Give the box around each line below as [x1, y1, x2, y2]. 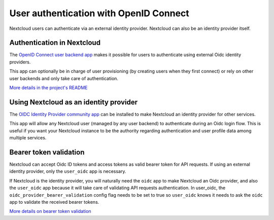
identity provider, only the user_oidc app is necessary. [9, 168, 126, 174]
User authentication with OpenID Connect [9, 8, 190, 19]
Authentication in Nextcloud [9, 39, 101, 47]
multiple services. [9, 135, 47, 141]
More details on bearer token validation [9, 208, 91, 214]
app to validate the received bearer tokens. [9, 199, 99, 205]
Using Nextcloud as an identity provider [9, 98, 138, 106]
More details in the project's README [9, 85, 88, 91]
